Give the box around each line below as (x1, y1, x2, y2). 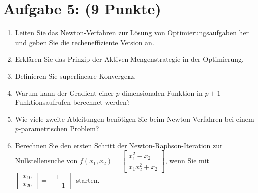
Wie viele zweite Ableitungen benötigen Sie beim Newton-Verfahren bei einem (15, 113, 254, 124)
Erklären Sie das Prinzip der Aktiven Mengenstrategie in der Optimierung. (15, 54, 244, 64)
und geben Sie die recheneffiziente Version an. (15, 37, 154, 47)
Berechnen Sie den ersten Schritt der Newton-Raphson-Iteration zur (15, 140, 223, 150)
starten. (76, 175, 100, 185)
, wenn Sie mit (165, 155, 210, 166)
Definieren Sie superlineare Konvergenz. (15, 70, 136, 81)
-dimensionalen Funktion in (119, 87, 203, 97)
